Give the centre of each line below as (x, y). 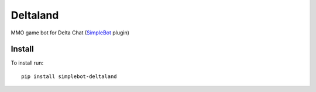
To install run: (27, 63)
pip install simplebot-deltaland (69, 76)
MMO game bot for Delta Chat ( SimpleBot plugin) (70, 33)
